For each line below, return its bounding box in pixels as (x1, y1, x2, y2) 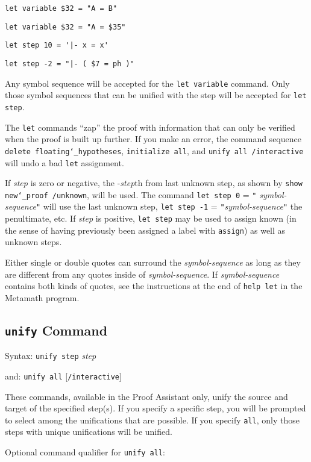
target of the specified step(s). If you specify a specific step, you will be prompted (5, 402, 306, 414)
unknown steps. (5, 236, 62, 248)
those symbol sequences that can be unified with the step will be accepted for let (5, 89, 307, 101)
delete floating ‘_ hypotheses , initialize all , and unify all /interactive (5, 144, 304, 157)
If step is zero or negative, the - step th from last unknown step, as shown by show (5, 176, 303, 189)
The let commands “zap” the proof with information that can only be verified (5, 120, 295, 133)
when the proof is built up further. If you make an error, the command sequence (5, 133, 301, 145)
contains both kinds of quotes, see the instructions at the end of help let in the (5, 279, 303, 292)
